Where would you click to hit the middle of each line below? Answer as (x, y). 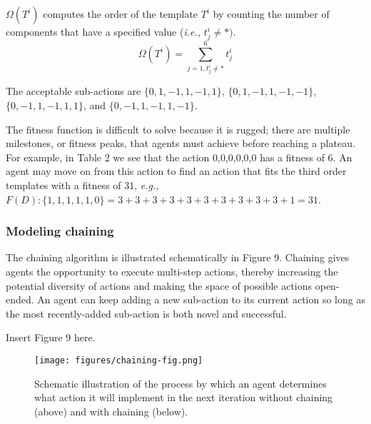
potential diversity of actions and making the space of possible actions (159, 285)
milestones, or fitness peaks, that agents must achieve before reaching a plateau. (181, 143)
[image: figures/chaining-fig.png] (119, 360)
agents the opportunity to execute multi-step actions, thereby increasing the (172, 271)
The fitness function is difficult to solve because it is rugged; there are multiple (178, 129)
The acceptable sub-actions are (73, 91)
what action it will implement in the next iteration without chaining (184, 397)
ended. (20, 299)
